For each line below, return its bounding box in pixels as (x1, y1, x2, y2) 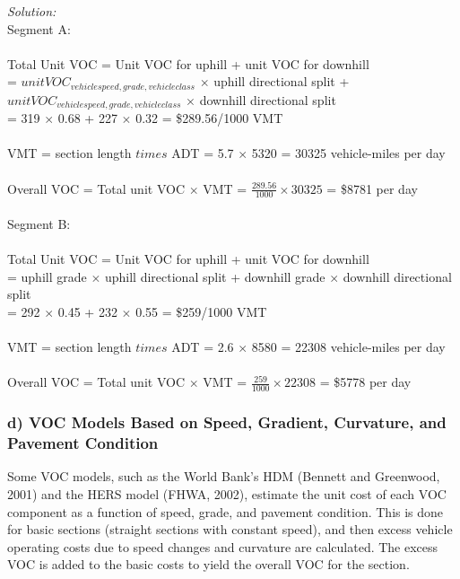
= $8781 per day (326, 179, 418, 197)
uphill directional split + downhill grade (104, 267, 325, 285)
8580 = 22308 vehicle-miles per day (251, 338, 446, 356)
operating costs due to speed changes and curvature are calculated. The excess (7, 537, 438, 556)
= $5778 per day (319, 373, 412, 391)
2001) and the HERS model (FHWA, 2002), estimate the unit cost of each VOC (7, 484, 447, 503)
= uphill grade (7, 267, 87, 285)
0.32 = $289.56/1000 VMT (135, 109, 283, 127)
